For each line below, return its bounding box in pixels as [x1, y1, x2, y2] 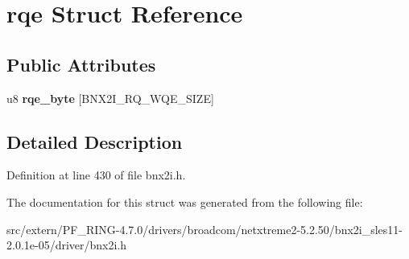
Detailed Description [6, 129, 183, 154]
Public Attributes [6, 51, 156, 76]
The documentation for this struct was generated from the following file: [6, 193, 363, 210]
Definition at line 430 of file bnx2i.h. [6, 166, 186, 183]
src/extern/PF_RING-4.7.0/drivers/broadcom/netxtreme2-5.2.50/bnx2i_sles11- [6, 220, 403, 237]
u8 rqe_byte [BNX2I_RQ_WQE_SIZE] [6, 89, 214, 106]
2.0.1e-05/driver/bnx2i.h [6, 236, 127, 253]
